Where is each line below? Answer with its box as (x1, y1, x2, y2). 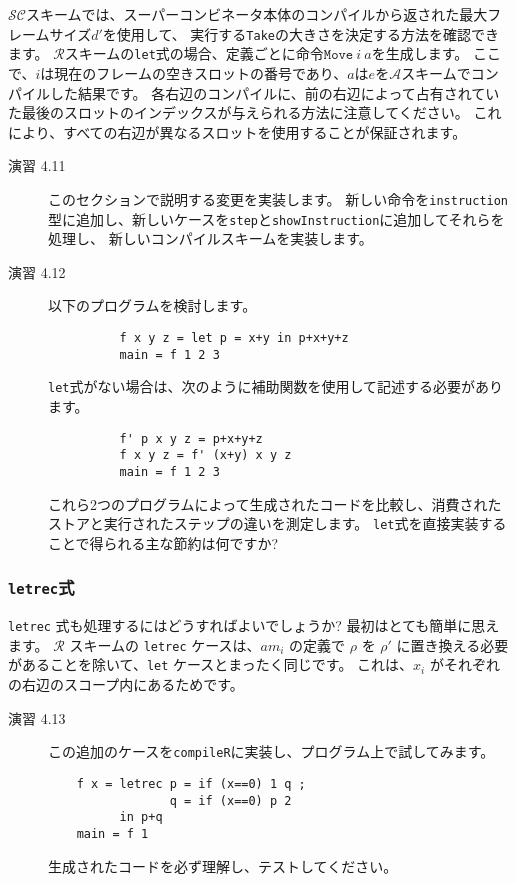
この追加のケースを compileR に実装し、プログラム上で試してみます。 (48, 741, 495, 762)
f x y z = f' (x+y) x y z (119, 448, 292, 463)
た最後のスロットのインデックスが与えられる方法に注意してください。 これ (8, 102, 502, 123)
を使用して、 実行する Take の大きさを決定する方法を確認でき (102, 23, 499, 44)
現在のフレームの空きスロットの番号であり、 (54, 62, 348, 83)
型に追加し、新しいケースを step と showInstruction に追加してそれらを (48, 208, 505, 229)
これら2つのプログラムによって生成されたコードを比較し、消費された (48, 493, 502, 514)
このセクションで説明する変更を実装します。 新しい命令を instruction (48, 188, 509, 209)
